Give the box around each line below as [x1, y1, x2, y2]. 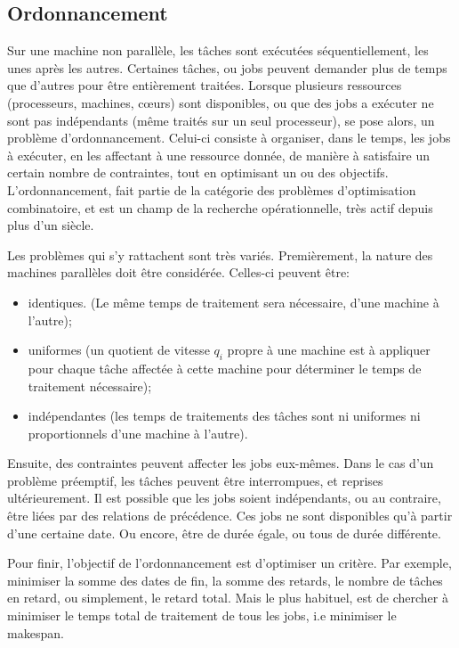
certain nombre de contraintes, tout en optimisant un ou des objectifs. [7, 163, 389, 182]
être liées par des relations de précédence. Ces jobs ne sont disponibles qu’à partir [7, 506, 453, 525]
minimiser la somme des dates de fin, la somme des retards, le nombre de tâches [7, 570, 443, 589]
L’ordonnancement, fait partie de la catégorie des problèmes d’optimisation [7, 180, 416, 199]
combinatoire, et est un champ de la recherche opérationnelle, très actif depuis [7, 198, 433, 217]
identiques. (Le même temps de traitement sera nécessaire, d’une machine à [28, 292, 439, 311]
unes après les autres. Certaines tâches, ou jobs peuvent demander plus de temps [7, 58, 447, 77]
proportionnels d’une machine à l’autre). [28, 423, 248, 442]
